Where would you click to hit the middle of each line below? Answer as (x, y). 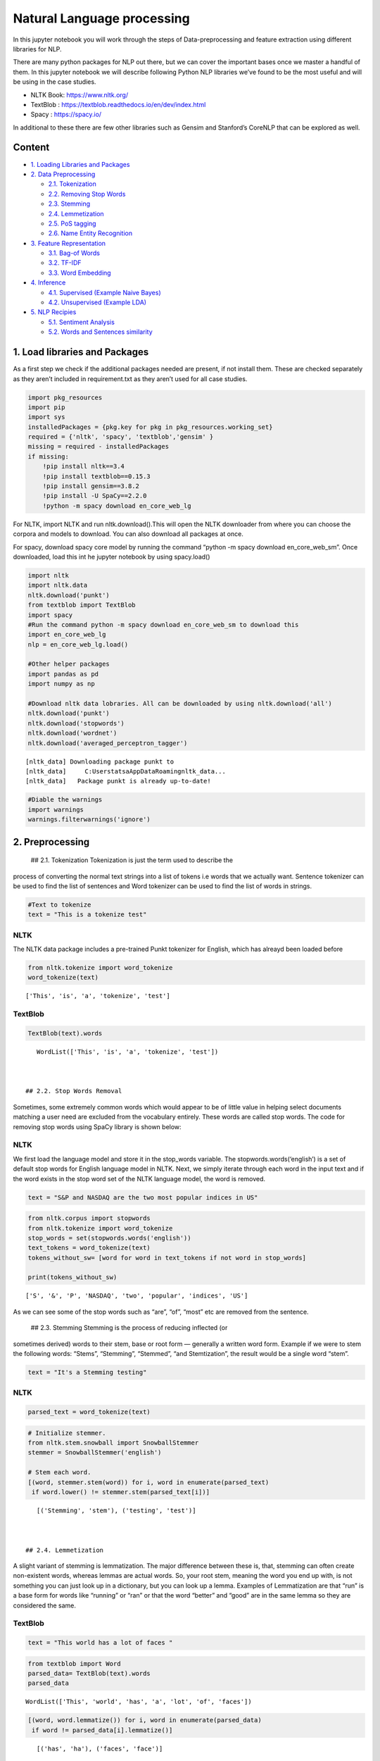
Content (31, 148)
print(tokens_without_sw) (72, 1277)
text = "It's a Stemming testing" (87, 1372)
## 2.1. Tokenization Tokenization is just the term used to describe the (132, 860)
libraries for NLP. (38, 49)
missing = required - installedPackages (98, 447)
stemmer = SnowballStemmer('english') (95, 1452)
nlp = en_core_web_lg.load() (78, 644)
